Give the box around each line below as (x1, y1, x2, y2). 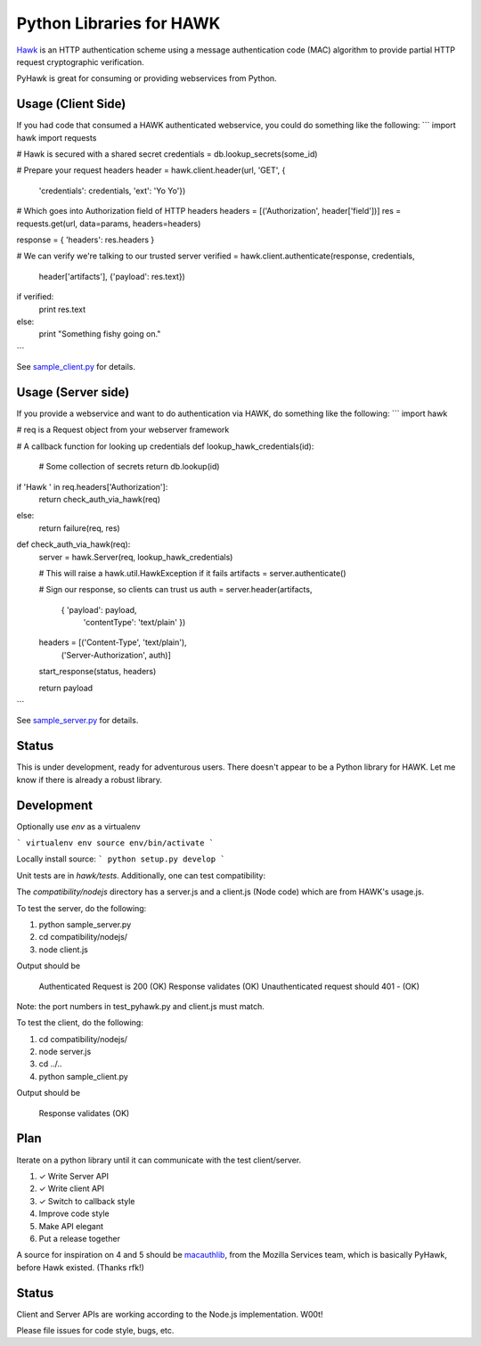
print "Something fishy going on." (38, 329, 161, 339)
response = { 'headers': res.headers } (16, 234, 155, 245)
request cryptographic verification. (16, 56, 144, 67)
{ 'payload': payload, (61, 604, 137, 615)
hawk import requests (16, 132, 97, 143)
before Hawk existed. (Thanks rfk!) (16, 1261, 144, 1273)
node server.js (38, 1047, 92, 1057)
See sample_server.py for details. (16, 715, 139, 726)
